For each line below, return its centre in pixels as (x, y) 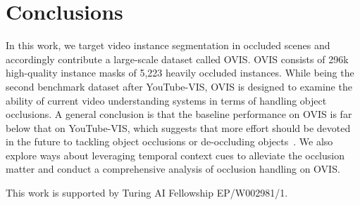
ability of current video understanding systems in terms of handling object (166, 100)
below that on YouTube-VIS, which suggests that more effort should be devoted (178, 127)
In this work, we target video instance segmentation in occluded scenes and (168, 45)
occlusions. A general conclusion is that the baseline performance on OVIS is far (179, 114)
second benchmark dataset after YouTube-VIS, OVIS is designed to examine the (179, 86)
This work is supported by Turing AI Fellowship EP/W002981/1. (147, 193)
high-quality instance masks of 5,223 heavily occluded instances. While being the (180, 73)
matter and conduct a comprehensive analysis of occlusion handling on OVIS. (173, 169)
